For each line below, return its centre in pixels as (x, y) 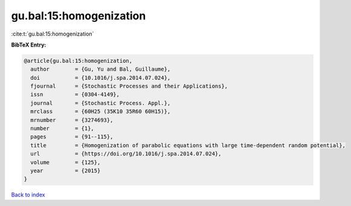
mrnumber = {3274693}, (72, 120)
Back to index (28, 195)
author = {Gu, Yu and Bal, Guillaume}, (101, 69)
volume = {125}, (66, 162)
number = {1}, (63, 129)
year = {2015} (66, 171)
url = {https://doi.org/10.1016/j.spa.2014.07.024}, (126, 154)
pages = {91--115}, (72, 137)
